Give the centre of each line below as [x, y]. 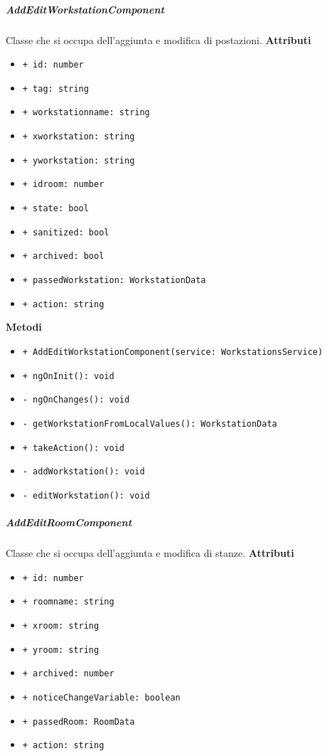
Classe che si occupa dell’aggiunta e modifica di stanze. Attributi [150, 553]
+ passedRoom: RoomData [79, 722]
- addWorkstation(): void [84, 472]
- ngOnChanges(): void [76, 400]
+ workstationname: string [86, 113]
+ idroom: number [63, 185]
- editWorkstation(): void [86, 495]
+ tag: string [55, 89]
